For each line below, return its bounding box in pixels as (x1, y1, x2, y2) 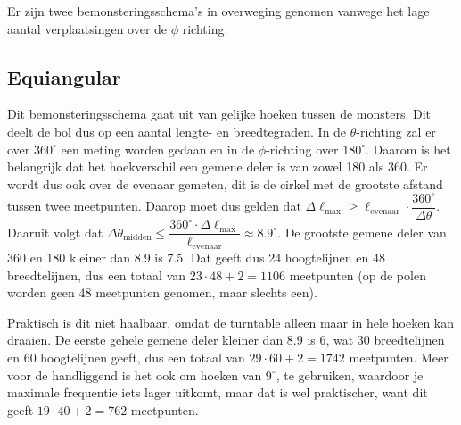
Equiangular (7, 62, 121, 90)
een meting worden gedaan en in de (61, 139, 255, 158)
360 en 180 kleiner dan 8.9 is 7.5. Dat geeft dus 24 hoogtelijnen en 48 (7, 247, 385, 266)
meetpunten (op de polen (289, 265, 426, 284)
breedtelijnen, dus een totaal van (7, 265, 186, 284)
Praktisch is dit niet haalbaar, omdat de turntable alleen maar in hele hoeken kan (7, 312, 455, 331)
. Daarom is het (366, 139, 451, 158)
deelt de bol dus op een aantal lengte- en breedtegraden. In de (7, 121, 347, 140)
